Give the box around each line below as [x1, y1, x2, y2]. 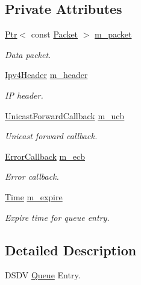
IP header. [5, 88, 43, 101]
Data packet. [5, 48, 51, 61]
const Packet [31, 28, 78, 41]
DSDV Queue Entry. [5, 269, 81, 281]
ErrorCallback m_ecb [5, 149, 85, 162]
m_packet [95, 28, 132, 41]
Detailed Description [5, 240, 137, 259]
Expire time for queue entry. [5, 211, 110, 223]
